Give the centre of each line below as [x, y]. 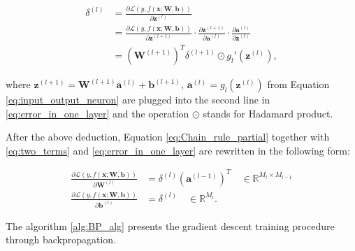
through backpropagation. [61, 239]
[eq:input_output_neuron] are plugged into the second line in [138, 100]
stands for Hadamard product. [268, 113]
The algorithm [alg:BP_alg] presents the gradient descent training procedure [170, 225]
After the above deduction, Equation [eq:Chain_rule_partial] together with [168, 137]
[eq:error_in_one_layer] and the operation [97, 113]
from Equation [298, 84]
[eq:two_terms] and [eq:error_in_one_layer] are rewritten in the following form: [178, 150]
